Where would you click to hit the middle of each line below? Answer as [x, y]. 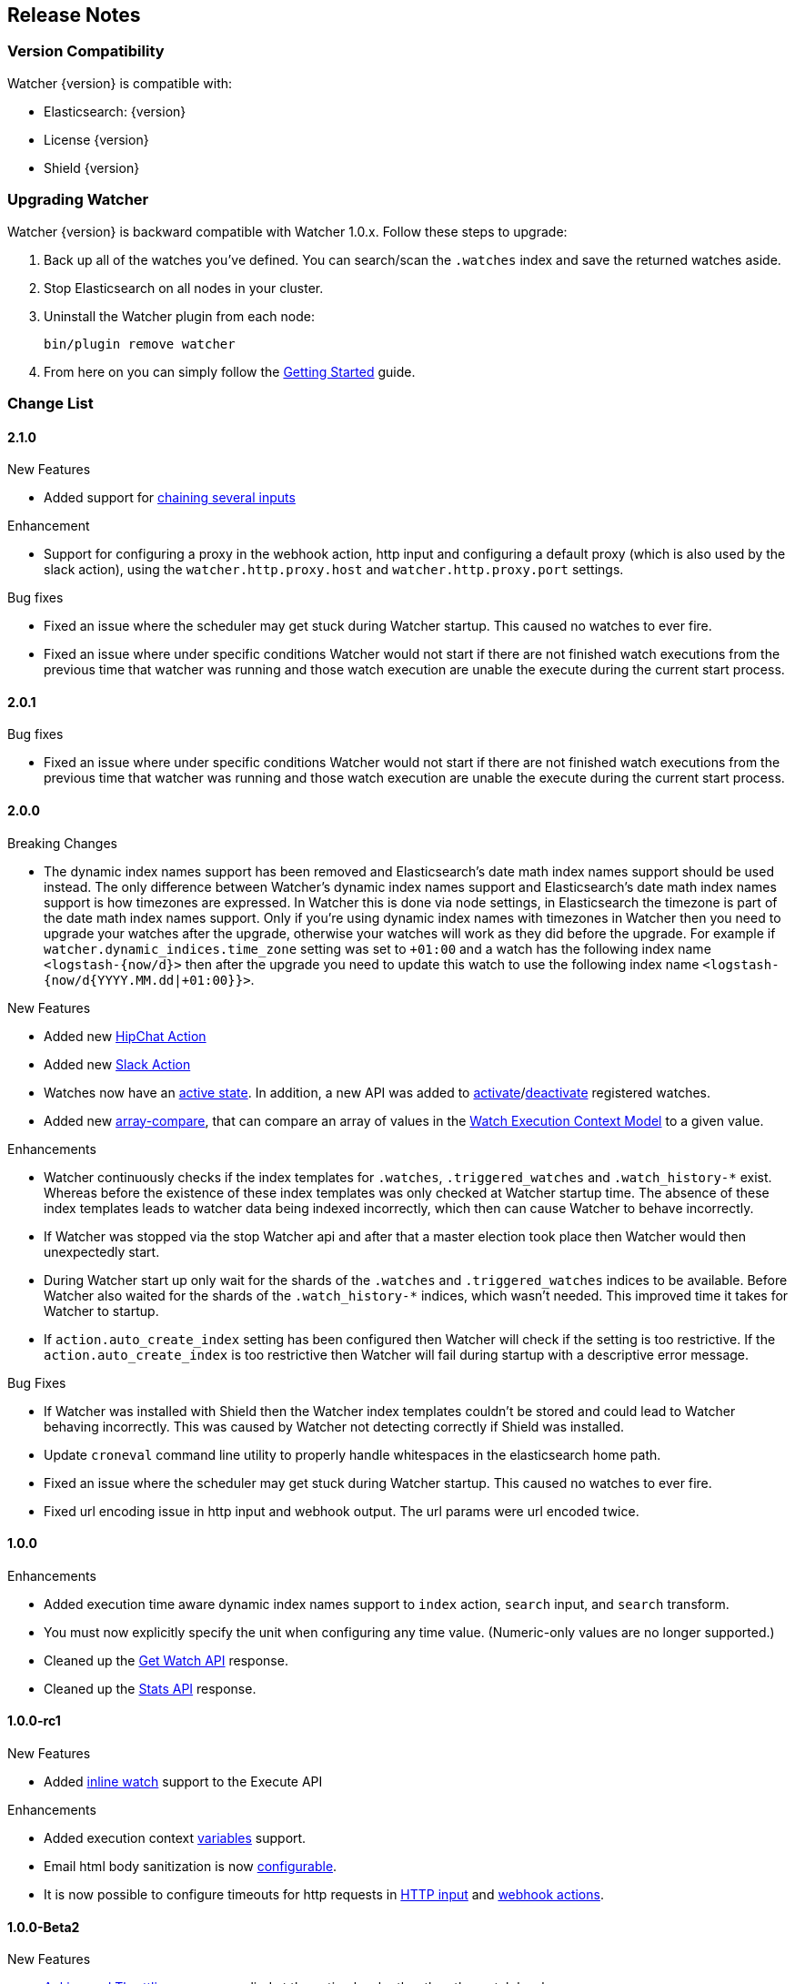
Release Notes [74, 15]
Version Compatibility [86, 51]
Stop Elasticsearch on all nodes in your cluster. [184, 288]
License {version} [96, 139]
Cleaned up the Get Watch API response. [166, 1660]
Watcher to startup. [101, 1311]
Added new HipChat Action [125, 1036]
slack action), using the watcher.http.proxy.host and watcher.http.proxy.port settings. [334, 570]
